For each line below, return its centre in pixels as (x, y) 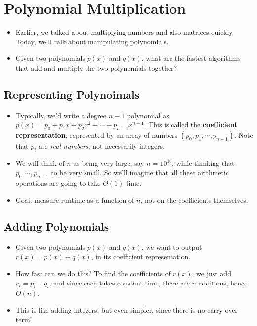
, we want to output (172, 247)
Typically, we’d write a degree (61, 115)
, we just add (212, 273)
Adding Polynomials (57, 226)
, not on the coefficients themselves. (194, 199)
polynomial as (148, 115)
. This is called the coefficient (191, 125)
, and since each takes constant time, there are (119, 283)
